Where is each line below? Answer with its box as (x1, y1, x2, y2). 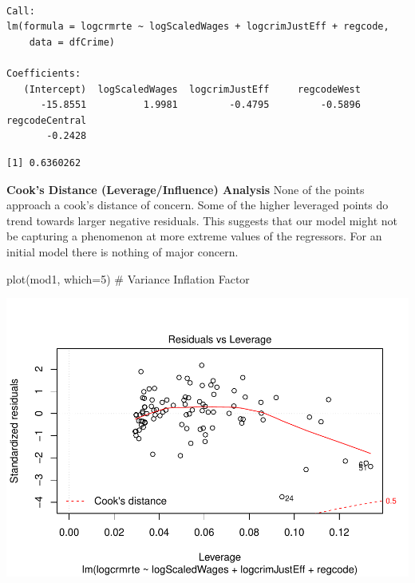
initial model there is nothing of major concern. (6, 243, 239, 260)
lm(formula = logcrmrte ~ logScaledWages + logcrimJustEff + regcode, (6, 21, 389, 33)
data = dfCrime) (29, 36, 116, 48)
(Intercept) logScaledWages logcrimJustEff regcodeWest (23, 83, 361, 95)
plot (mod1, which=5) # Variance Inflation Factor (6, 270, 250, 287)
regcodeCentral (6, 114, 87, 126)
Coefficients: (6, 67, 81, 79)
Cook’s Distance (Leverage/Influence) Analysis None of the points (6, 180, 365, 197)
